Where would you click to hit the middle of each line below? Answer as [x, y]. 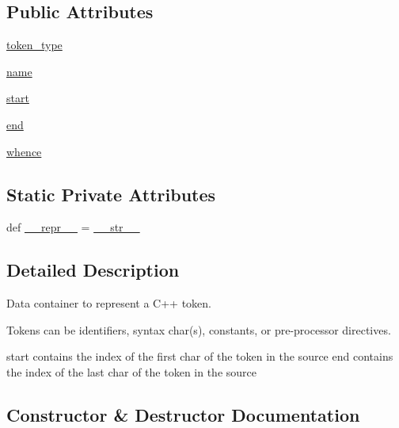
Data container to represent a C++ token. [109, 303]
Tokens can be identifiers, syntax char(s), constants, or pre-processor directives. [199, 329]
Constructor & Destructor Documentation [183, 414]
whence [24, 151]
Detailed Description [93, 270]
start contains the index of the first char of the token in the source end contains [200, 356]
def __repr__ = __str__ [73, 227]
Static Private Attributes [111, 194]
